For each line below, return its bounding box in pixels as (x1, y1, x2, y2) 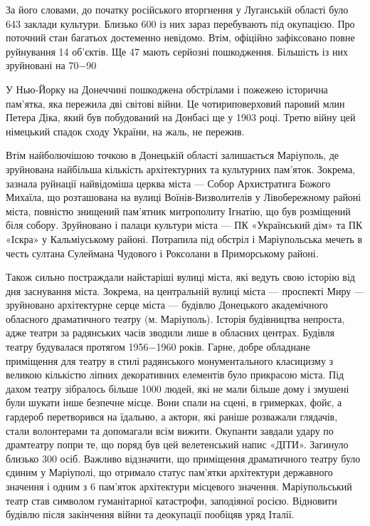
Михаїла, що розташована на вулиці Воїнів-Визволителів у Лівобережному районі (6, 190, 361, 205)
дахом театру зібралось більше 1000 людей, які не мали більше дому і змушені (6, 381, 349, 396)
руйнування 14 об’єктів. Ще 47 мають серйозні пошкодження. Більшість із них (6, 43, 348, 58)
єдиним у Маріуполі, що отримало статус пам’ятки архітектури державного (6, 465, 333, 480)
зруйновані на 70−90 (6, 58, 97, 73)
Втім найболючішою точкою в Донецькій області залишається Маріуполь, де (6, 148, 339, 163)
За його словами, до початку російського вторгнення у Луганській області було (6, 2, 349, 16)
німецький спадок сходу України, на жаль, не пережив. (6, 123, 245, 138)
